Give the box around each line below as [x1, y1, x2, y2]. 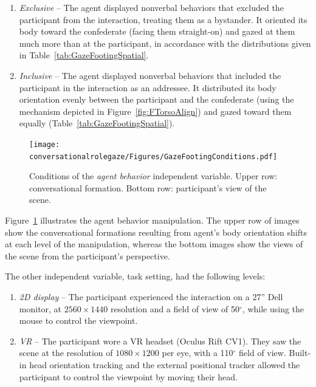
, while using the [242, 302, 304, 315]
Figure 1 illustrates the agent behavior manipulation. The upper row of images [5, 214, 300, 227]
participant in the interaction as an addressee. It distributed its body [19, 81, 276, 94]
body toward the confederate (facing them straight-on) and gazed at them [19, 25, 295, 38]
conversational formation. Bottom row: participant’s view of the [29, 181, 267, 194]
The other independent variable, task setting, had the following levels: [5, 270, 266, 283]
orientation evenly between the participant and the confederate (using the [19, 93, 294, 106]
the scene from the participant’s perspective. [5, 249, 170, 262]
